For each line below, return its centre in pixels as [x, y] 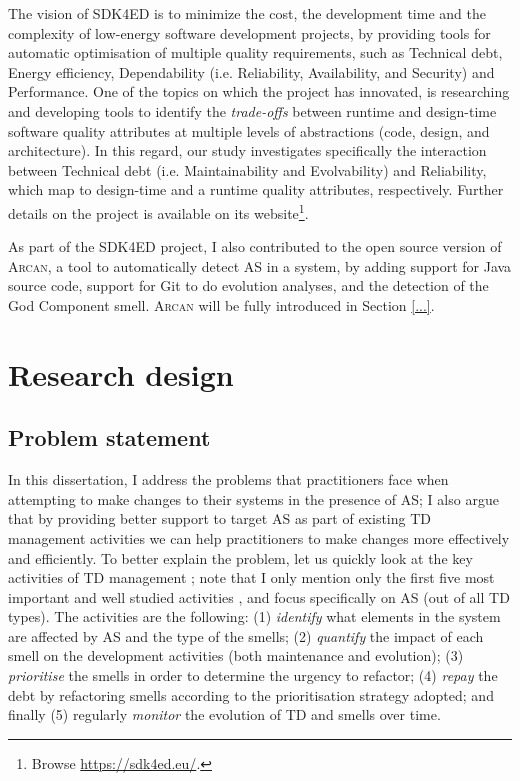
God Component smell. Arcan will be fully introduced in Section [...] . [221, 304]
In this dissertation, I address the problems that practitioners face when [228, 479]
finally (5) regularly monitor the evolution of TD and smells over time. [224, 714]
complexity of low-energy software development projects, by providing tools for [249, 32]
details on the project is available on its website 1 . [158, 211]
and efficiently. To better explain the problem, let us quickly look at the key [240, 557]
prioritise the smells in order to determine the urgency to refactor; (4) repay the [253, 675]
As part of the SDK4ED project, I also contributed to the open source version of [255, 246]
